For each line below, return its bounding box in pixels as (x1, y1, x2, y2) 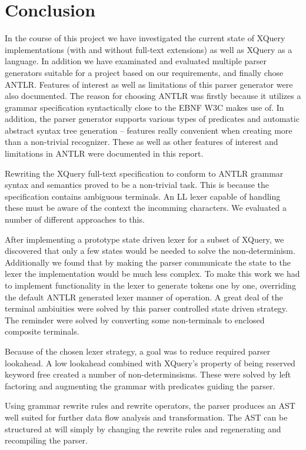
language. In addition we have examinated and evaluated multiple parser (5, 55, 267, 67)
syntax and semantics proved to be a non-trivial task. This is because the (5, 178, 269, 191)
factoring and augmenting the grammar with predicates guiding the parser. (5, 379, 275, 392)
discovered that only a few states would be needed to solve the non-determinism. (5, 244, 295, 257)
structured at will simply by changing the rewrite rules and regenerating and (5, 422, 281, 435)
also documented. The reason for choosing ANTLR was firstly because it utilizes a (5, 90, 301, 102)
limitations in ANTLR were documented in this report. (5, 147, 204, 160)
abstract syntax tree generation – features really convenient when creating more (5, 124, 292, 136)
